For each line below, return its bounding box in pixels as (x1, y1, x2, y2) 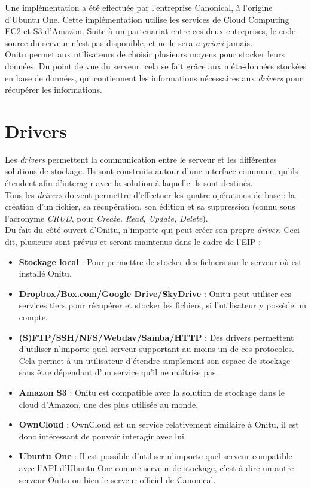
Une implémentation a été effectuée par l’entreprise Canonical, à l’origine (5, 1, 273, 13)
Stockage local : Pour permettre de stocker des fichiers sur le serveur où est (19, 255, 302, 268)
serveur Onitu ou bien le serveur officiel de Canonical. (19, 473, 216, 486)
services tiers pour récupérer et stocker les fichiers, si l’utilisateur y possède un (19, 299, 306, 311)
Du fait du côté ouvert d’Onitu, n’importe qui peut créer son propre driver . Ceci (5, 223, 300, 236)
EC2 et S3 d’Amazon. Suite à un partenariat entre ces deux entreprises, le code (5, 25, 296, 37)
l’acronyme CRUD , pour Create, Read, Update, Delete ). (5, 211, 208, 224)
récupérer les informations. (5, 83, 102, 96)
